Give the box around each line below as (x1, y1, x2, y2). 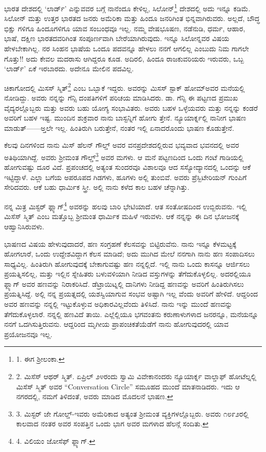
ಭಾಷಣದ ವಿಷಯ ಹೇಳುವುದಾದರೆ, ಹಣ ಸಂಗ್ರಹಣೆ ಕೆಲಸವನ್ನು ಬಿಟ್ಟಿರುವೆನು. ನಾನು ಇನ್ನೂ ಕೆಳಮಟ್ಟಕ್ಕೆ (4, 238, 236, 249)
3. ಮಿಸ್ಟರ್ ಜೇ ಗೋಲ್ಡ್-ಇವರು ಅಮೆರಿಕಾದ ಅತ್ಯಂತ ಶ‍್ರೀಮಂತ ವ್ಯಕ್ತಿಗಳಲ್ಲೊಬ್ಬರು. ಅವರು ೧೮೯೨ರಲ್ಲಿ (16, 408, 249, 419)
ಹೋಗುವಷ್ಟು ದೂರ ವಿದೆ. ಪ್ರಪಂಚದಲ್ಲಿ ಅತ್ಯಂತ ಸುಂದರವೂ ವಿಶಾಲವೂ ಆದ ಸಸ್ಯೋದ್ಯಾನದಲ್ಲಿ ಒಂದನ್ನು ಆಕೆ (4, 162, 251, 172)
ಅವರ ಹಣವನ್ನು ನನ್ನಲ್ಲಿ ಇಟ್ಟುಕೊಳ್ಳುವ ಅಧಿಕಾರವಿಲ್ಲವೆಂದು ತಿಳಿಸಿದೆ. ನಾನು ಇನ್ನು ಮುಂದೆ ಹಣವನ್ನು (4, 299, 233, 309)
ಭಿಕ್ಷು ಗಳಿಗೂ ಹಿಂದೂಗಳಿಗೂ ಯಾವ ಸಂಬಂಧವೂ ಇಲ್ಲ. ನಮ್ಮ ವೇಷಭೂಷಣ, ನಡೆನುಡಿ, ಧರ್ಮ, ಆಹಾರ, (4, 23, 246, 33)
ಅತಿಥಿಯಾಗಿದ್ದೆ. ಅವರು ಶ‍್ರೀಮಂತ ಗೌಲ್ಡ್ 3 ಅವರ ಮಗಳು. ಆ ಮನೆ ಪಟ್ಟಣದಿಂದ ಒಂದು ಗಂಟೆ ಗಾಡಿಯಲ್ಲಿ (4, 150, 244, 162)
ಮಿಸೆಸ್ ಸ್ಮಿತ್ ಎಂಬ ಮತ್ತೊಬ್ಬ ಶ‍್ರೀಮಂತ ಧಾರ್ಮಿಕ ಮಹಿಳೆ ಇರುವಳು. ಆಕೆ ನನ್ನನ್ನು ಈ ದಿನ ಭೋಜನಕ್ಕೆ (4, 211, 239, 222)
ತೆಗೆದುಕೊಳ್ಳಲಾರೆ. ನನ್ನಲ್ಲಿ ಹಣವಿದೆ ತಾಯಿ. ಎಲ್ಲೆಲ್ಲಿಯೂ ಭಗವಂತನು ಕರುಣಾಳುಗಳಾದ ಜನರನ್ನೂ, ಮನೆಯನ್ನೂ (4, 308, 258, 319)
